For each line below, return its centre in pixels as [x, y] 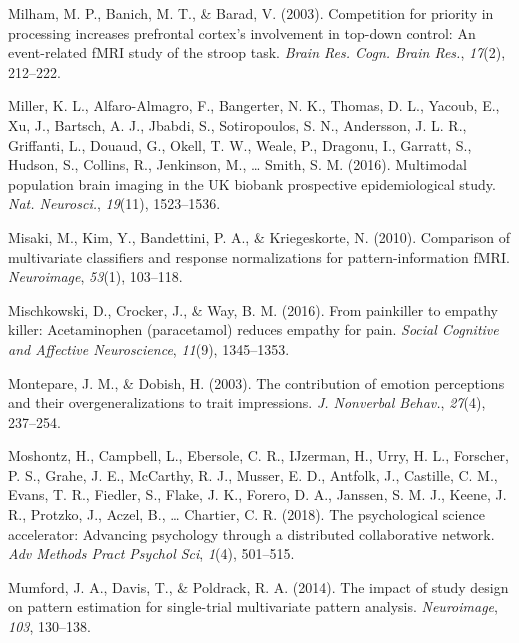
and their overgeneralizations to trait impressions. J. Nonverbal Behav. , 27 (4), [247, 402]
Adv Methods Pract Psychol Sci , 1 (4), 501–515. [151, 553]
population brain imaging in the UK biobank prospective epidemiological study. [252, 183]
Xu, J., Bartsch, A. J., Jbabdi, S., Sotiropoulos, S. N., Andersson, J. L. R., [237, 124]
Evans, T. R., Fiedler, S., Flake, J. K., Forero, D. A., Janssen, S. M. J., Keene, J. [257, 494]
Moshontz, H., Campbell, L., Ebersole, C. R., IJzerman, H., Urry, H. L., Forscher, [258, 455]
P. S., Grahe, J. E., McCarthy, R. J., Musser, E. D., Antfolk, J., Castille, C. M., [253, 474]
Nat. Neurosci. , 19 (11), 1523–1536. [114, 203]
